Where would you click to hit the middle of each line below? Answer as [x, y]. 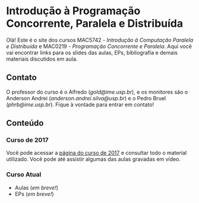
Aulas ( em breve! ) [36, 188]
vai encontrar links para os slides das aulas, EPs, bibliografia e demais [92, 52]
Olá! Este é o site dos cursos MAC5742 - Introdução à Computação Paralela [100, 40]
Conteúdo [25, 123]
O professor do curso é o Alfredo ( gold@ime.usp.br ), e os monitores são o [97, 92]
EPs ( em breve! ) [34, 194]
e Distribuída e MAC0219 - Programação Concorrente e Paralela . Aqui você [99, 46]
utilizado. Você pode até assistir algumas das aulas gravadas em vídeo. [94, 159]
